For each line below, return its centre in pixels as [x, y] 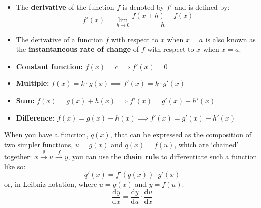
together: [18, 156]
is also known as [230, 39]
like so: [15, 166]
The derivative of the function [65, 7]
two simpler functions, [39, 144]
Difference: [35, 117]
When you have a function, [46, 135]
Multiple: [33, 83]
